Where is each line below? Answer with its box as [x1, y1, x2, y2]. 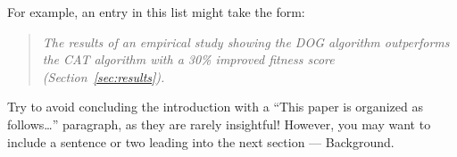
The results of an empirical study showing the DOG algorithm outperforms [42, 32, 450, 51]
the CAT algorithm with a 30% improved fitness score [42, 50, 335, 69]
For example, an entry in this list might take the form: [7, 3, 305, 21]
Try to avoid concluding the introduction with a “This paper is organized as [7, 97, 423, 116]
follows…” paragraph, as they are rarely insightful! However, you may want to [7, 114, 431, 133]
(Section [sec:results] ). [42, 67, 165, 86]
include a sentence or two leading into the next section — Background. [7, 132, 395, 151]
